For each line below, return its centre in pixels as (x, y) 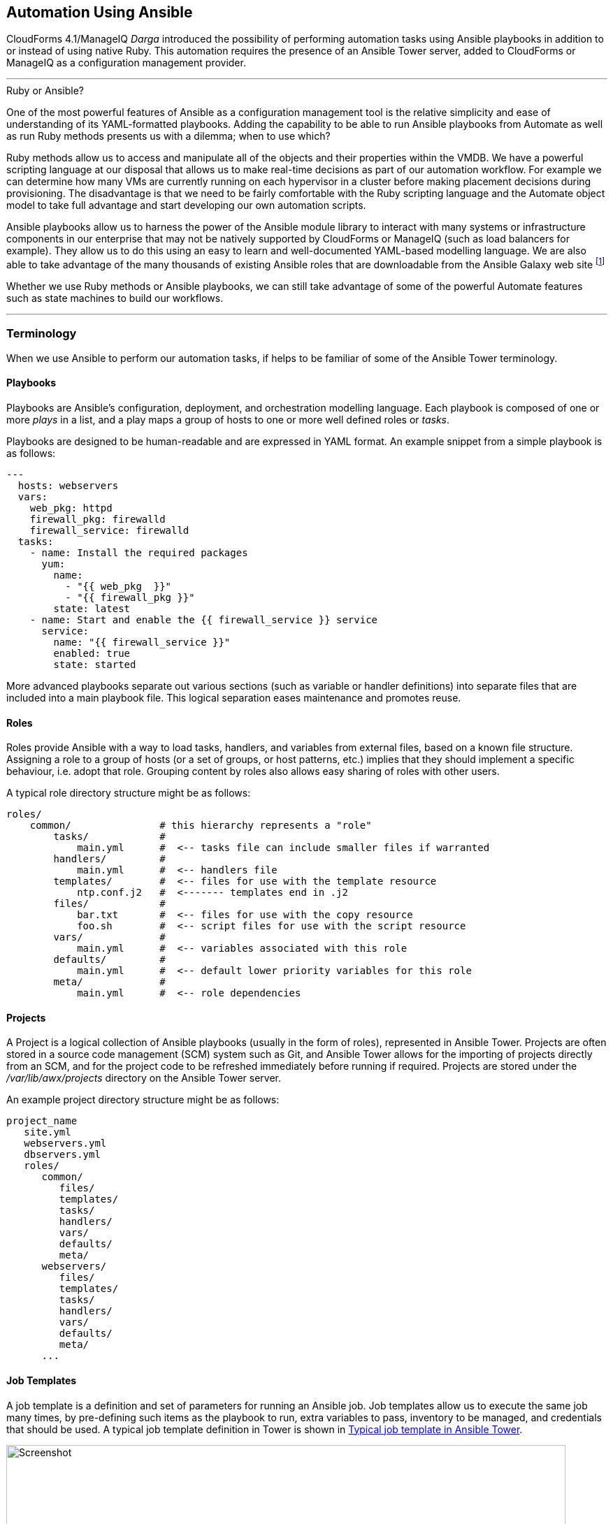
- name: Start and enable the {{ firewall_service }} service (204, 620)
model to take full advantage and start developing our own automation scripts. (186, 205)
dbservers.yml (62, 1155)
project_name (42, 1121)
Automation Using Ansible (100, 12)
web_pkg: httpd (71, 508)
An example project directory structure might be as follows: (143, 1100)
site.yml (48, 1132)
